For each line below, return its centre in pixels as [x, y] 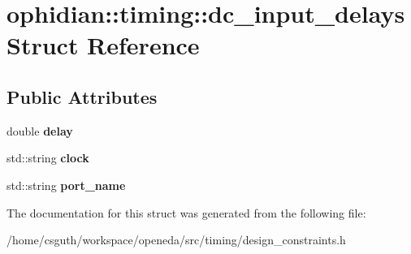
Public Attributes [82, 96]
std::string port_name [66, 185]
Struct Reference [103, 45]
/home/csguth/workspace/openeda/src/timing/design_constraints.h [176, 240]
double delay [40, 130]
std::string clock [48, 158]
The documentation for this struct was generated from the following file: [186, 212]
